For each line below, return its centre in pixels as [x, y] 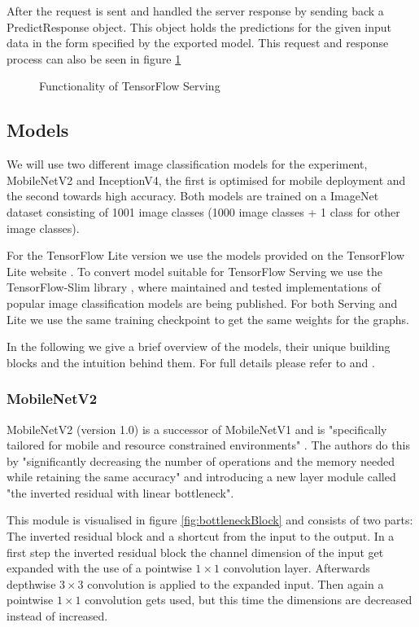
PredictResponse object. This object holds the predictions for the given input [199, 26]
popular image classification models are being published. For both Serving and [202, 303]
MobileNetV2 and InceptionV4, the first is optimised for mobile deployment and [206, 180]
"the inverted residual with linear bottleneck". [120, 492]
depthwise [31, 583]
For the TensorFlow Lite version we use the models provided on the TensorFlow [205, 255]
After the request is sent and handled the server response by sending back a [195, 11]
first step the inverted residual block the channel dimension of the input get [195, 552]
